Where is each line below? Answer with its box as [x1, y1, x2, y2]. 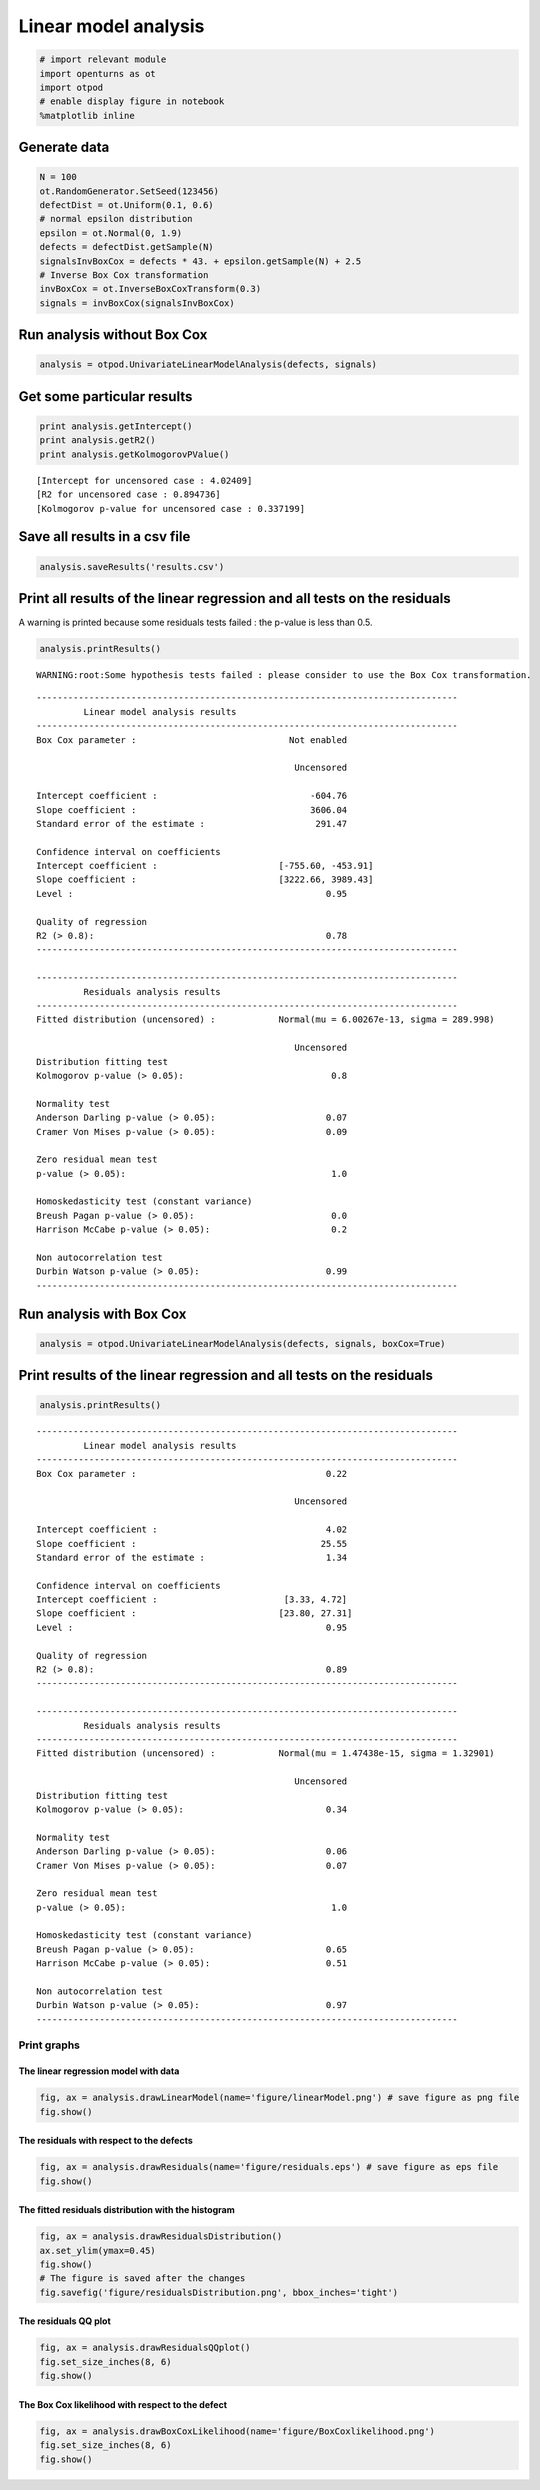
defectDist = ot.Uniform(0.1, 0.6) [39, 200, 214, 211]
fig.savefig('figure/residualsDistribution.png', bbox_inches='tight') [39, 2286, 399, 2298]
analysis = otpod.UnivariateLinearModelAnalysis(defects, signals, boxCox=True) [39, 1338, 446, 1349]
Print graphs [18, 2038, 80, 2052]
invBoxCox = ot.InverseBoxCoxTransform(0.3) [39, 283, 262, 295]
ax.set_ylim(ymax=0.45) [39, 2245, 157, 2256]
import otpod [39, 81, 104, 93]
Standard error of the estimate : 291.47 [36, 818, 348, 829]
